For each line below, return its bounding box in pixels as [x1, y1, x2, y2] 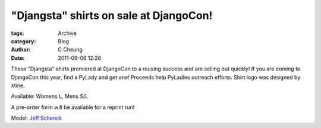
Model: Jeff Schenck [11, 114, 62, 121]
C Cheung [58, 46, 83, 53]
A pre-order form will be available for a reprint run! [11, 104, 135, 111]
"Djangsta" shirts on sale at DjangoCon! [11, 9, 213, 22]
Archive [58, 30, 77, 37]
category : [11, 37, 36, 44]
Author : [11, 46, 31, 53]
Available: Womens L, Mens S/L [11, 92, 89, 100]
